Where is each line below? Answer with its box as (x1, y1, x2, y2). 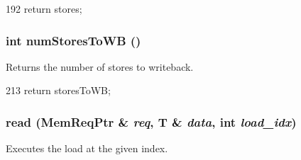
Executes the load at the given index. (6, 141, 168, 156)
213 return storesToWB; (6, 83, 111, 98)
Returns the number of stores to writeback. (6, 59, 194, 74)
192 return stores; (6, 1, 82, 16)
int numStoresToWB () (6, 31, 141, 49)
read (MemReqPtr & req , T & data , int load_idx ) (6, 113, 297, 130)
